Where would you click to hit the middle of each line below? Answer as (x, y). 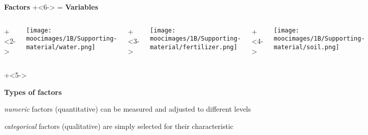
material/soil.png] (306, 47)
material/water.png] (61, 47)
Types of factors (33, 92)
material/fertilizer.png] (194, 47)
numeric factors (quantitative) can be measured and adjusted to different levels (128, 109)
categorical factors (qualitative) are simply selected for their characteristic (119, 126)
